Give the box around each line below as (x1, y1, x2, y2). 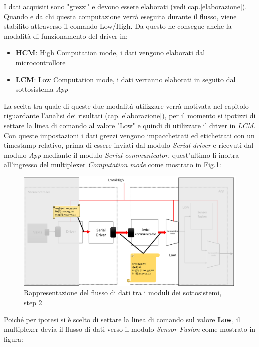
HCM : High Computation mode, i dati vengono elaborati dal (15, 47, 205, 58)
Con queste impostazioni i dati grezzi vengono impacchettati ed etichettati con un (4, 130, 255, 140)
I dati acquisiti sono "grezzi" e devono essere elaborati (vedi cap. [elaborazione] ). (4, 1, 247, 11)
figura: (4, 333, 23, 344)
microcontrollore (15, 57, 66, 67)
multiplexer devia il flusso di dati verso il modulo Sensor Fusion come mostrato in (4, 324, 256, 334)
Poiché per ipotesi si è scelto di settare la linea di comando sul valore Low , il (4, 314, 240, 324)
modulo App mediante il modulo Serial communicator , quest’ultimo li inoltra (4, 149, 239, 160)
